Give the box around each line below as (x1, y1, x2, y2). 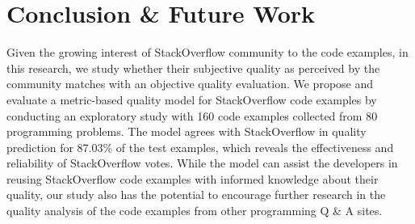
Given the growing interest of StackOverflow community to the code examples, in (6, 44, 409, 61)
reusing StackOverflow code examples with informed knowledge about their (6, 170, 379, 187)
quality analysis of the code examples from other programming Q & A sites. (6, 202, 383, 219)
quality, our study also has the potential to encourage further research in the (6, 186, 386, 203)
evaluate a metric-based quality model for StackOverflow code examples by (6, 91, 377, 108)
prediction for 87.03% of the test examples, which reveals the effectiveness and (6, 138, 394, 155)
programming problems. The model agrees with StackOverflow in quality (6, 123, 367, 140)
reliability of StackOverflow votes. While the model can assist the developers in (6, 154, 398, 171)
